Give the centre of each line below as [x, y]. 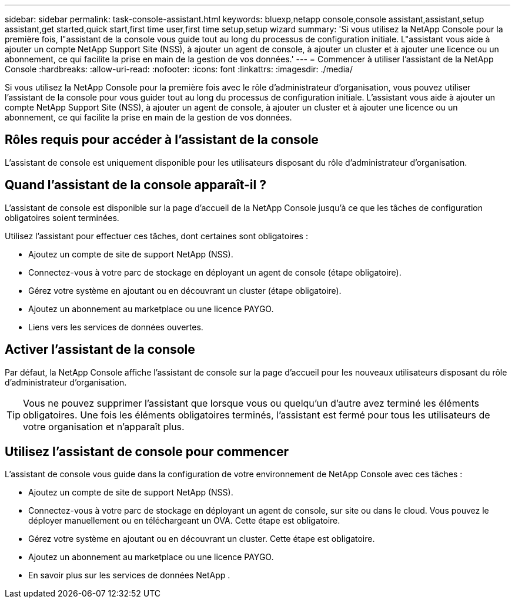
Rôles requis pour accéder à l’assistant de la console [162, 140]
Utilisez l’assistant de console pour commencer [147, 451]
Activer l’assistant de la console [100, 350]
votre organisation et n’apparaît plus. [104, 426]
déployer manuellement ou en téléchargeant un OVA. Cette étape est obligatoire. [184, 521]
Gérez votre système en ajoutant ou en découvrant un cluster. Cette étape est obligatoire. [202, 539]
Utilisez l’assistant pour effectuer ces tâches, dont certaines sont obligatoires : [156, 236]
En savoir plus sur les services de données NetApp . [129, 575]
